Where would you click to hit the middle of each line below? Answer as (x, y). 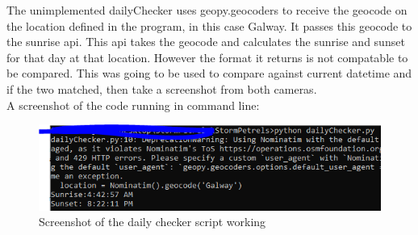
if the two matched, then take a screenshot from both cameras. (162, 88)
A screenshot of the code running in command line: (133, 105)
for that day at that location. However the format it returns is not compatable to (207, 57)
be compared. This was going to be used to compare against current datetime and (209, 73)
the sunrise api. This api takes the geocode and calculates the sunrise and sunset (206, 42)
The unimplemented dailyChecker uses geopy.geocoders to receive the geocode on (207, 10)
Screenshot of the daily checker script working (153, 222)
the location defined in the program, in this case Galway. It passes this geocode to (209, 25)
